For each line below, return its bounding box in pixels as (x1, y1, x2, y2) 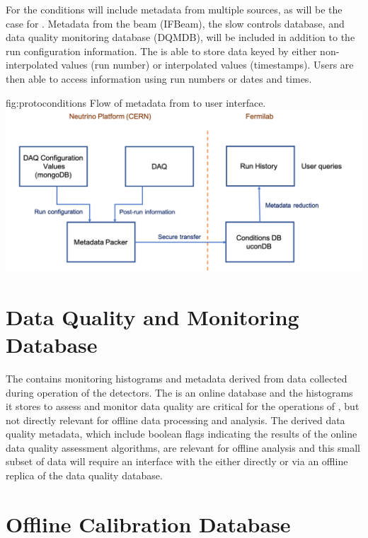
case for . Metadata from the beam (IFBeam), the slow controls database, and (6, 16, 345, 30)
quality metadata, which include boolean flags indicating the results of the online (6, 426, 357, 441)
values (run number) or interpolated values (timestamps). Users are (61, 57, 354, 72)
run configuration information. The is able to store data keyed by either (6, 43, 317, 58)
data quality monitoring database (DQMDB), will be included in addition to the (6, 30, 355, 45)
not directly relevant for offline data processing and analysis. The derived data (6, 412, 345, 427)
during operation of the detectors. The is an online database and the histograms (6, 385, 353, 399)
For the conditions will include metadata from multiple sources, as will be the (6, 2, 343, 16)
